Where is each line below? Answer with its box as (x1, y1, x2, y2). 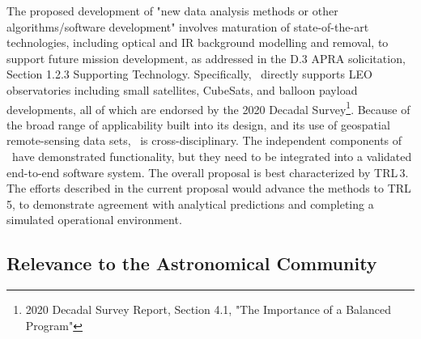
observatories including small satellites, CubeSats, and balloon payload (6, 81, 358, 98)
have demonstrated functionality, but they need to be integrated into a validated (11, 148, 412, 164)
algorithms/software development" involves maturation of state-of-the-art (6, 18, 369, 35)
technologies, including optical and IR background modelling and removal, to (6, 34, 389, 51)
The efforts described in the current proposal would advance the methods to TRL (6, 180, 411, 197)
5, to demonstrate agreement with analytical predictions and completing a (6, 195, 374, 212)
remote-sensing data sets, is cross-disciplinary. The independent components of (6, 132, 402, 149)
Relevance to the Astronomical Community (6, 251, 377, 276)
